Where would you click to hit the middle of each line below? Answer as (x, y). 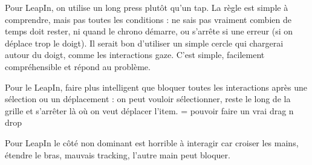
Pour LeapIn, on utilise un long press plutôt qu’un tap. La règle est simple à (147, 7)
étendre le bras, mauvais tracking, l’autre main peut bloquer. (118, 154)
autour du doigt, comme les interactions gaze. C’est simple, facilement (135, 55)
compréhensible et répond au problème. (78, 66)
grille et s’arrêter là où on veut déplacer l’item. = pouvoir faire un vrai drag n (149, 110)
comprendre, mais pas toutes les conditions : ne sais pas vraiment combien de (148, 19)
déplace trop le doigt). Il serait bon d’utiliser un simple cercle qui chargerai (144, 43)
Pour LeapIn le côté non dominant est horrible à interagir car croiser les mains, (152, 142)
